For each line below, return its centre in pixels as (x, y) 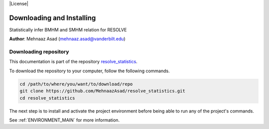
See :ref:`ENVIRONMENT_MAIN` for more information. (64, 120)
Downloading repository (39, 52)
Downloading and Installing (53, 18)
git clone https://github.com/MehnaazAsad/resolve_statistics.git (102, 91)
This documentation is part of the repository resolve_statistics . (73, 62)
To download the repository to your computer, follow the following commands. (89, 71)
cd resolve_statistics (47, 98)
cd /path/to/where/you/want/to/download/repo (76, 84)
